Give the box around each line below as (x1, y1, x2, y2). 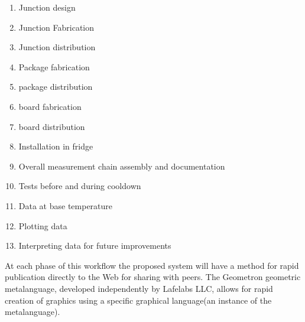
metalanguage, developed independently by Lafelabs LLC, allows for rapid (5, 282, 273, 294)
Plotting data (18, 219, 67, 232)
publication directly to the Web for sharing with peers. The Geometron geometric (5, 271, 301, 283)
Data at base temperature (18, 199, 113, 212)
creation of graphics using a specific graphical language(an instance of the (5, 294, 272, 306)
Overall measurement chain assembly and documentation (18, 160, 225, 172)
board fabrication (18, 100, 82, 112)
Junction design (18, 1, 76, 13)
